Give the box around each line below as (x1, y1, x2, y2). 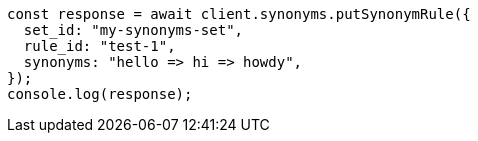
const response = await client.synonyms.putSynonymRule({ (7, 6, 471, 22)
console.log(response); (7, 86, 193, 102)
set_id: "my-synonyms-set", (23, 22, 244, 38)
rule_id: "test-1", (23, 38, 176, 54)
